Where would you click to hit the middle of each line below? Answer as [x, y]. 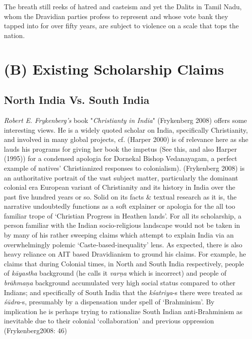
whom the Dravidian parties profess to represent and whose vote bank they [116, 16]
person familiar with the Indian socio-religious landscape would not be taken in [122, 225]
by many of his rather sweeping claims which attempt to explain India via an [119, 235]
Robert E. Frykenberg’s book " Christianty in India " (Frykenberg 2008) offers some [126, 120]
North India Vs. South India [77, 100]
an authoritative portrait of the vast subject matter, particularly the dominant [121, 177]
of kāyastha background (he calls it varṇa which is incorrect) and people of [115, 273]
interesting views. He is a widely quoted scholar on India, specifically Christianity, [126, 130]
